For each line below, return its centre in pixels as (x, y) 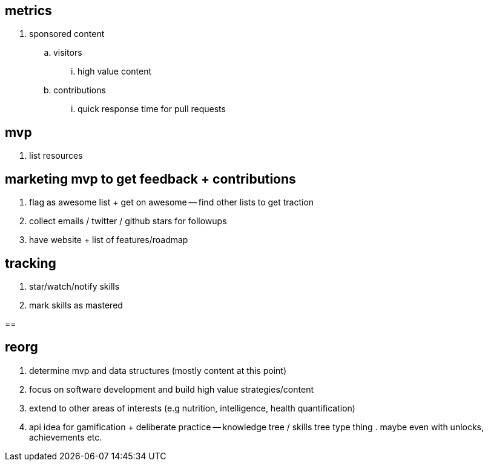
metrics (28, 11)
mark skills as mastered (76, 305)
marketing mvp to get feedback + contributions (150, 179)
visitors (68, 53)
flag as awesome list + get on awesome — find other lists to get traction (172, 202)
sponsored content (67, 34)
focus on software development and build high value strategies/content (171, 389)
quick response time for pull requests (152, 109)
